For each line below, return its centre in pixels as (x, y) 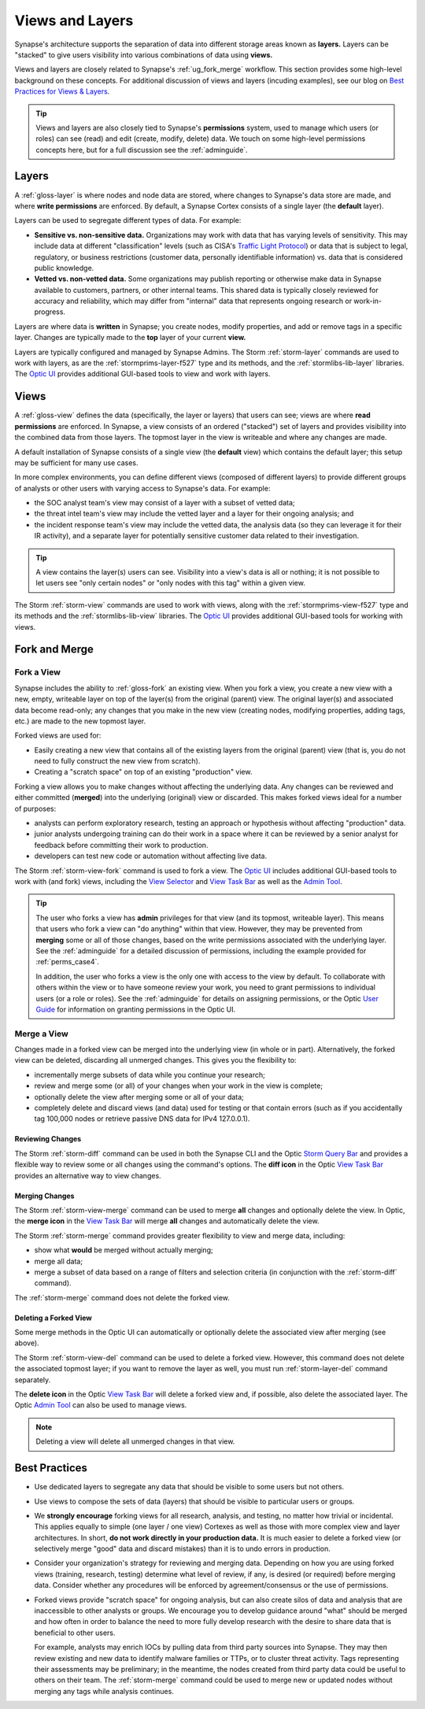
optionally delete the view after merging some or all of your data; (139, 1097)
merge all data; (58, 1261)
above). (27, 1343)
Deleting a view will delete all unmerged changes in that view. (135, 1441)
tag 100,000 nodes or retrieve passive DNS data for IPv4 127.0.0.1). (142, 1119)
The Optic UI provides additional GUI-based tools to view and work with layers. (142, 374)
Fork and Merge (54, 649)
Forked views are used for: (58, 735)
